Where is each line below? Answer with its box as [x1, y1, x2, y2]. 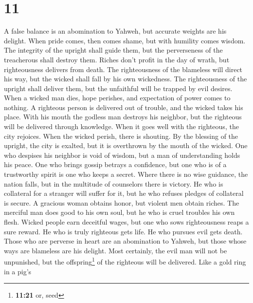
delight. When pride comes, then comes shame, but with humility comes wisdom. [4, 35, 246, 45]
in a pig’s [4, 266, 32, 276]
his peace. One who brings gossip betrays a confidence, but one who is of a [4, 159, 227, 170]
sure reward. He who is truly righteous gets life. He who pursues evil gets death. [4, 226, 243, 236]
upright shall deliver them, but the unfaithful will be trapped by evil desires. [4, 83, 233, 93]
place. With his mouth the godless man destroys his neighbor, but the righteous [4, 112, 242, 122]
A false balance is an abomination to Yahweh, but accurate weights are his [4, 26, 227, 36]
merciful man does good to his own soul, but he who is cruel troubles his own [4, 207, 235, 217]
